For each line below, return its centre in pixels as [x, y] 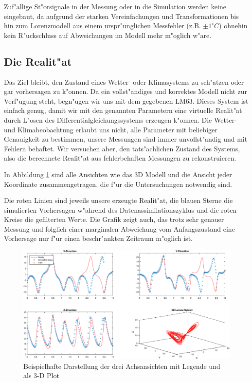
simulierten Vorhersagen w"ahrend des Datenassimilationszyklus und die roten [120, 209]
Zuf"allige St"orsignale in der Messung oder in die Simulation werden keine [115, 6]
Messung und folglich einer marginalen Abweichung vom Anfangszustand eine [119, 228]
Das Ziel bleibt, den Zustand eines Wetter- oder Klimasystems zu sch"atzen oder [124, 82]
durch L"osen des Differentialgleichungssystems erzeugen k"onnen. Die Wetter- [120, 119]
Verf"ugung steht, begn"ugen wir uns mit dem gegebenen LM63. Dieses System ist [126, 100]
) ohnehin [233, 26]
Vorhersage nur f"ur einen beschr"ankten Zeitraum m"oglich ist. [98, 238]
